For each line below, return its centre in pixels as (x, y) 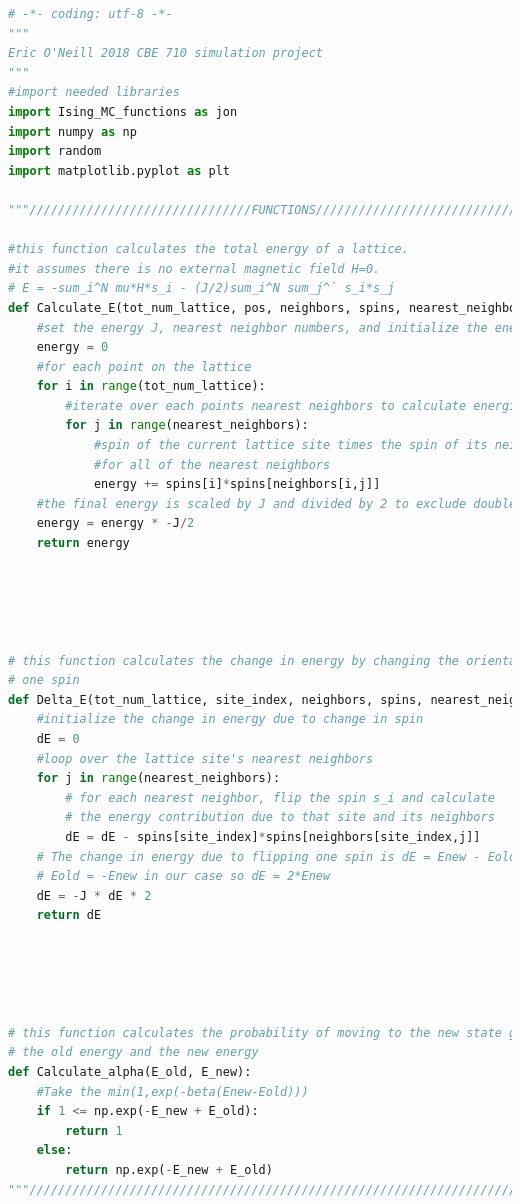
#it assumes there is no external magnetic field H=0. (194, 268)
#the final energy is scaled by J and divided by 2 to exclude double (276, 503)
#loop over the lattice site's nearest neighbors (205, 758)
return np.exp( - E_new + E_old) (169, 1170)
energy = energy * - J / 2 (115, 523)
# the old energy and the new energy (133, 1052)
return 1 (94, 1130)
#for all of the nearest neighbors (212, 464)
